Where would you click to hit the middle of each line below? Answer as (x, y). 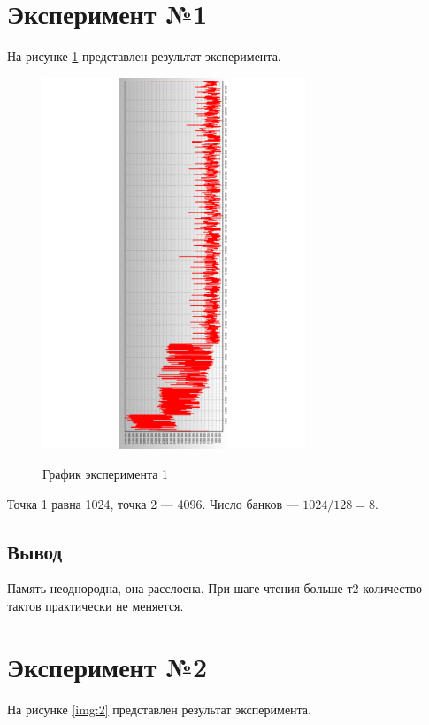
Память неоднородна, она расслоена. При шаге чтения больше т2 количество (215, 588)
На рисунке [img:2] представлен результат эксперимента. (159, 709)
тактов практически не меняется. (96, 606)
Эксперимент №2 (107, 666)
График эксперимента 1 (106, 474)
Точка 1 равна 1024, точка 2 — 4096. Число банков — (153, 503)
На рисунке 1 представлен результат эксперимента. (144, 56)
